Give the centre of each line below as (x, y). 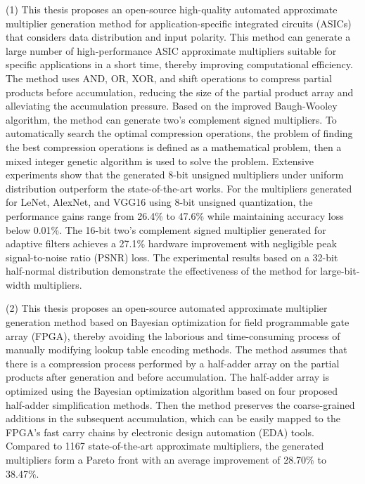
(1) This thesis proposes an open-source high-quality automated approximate (172, 9)
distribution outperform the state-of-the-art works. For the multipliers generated (179, 188)
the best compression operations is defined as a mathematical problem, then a (174, 146)
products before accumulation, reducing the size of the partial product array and (180, 92)
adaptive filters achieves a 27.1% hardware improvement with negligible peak (171, 243)
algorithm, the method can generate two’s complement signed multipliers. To (171, 119)
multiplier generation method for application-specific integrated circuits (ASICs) (179, 23)
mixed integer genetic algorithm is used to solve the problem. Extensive (160, 161)
